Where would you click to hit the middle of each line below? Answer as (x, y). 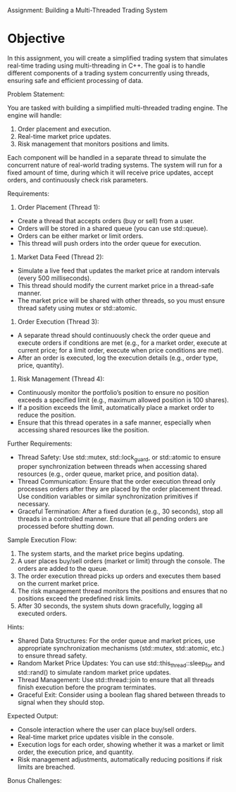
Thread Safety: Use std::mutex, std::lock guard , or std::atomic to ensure (119, 458)
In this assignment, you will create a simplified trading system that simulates (118, 58)
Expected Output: (33, 716)
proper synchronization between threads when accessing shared (112, 466)
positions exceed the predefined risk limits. (80, 598)
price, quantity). (41, 365)
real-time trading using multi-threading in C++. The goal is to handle (106, 65)
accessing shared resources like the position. (83, 429)
